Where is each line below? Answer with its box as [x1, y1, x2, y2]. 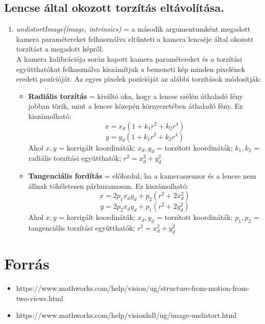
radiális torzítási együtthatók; [28, 153, 122, 163]
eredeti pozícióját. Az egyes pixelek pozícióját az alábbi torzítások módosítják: [16, 73, 261, 84]
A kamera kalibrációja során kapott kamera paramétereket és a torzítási [16, 53, 243, 64]
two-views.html [16, 292, 63, 303]
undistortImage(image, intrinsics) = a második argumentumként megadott [16, 23, 251, 34]
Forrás [4, 253, 50, 274]
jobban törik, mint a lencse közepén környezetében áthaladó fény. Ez [28, 101, 243, 111]
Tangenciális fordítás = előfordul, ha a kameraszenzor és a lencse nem [28, 170, 256, 181]
